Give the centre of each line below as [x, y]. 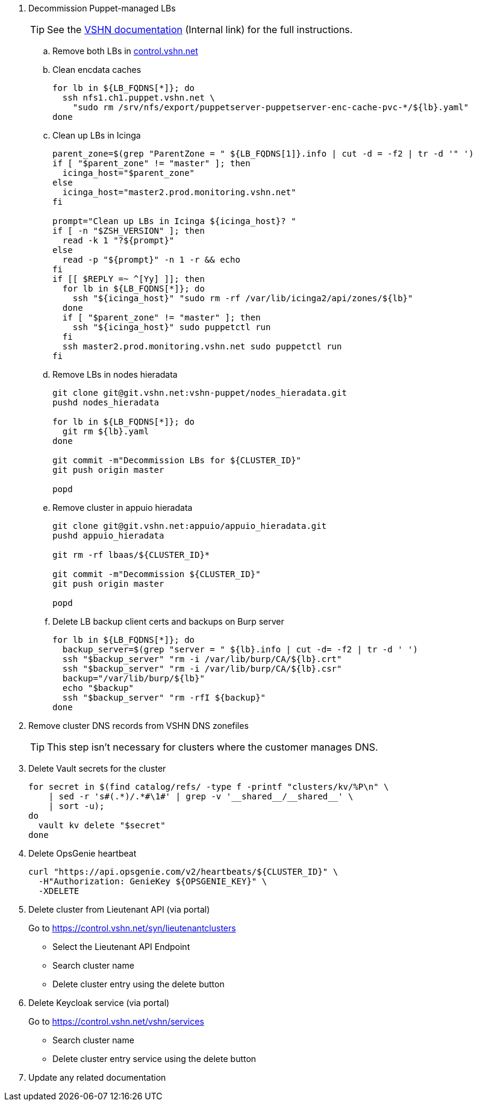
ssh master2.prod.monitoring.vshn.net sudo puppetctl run [202, 346]
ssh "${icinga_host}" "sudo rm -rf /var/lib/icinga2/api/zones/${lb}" [243, 298]
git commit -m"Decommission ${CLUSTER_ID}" [157, 574]
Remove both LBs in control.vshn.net [125, 51]
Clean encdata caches [97, 70]
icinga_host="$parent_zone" [129, 173]
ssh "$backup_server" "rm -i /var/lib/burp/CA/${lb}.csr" [202, 669]
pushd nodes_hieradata [106, 402]
